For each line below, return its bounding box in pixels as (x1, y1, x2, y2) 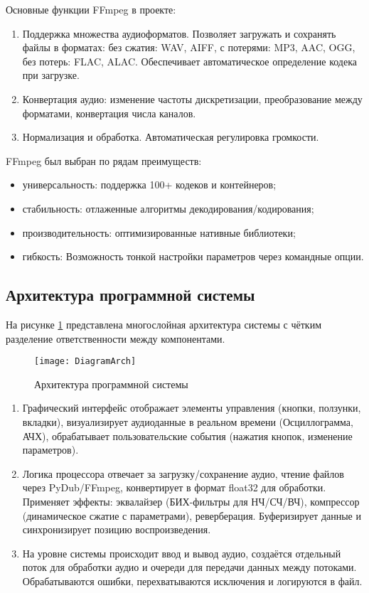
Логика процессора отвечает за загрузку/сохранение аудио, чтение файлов (22, 466, 344, 481)
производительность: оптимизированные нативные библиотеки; (22, 225, 296, 240)
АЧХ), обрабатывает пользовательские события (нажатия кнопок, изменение (22, 428, 353, 443)
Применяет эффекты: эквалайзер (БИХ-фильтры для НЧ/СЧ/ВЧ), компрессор (22, 493, 360, 508)
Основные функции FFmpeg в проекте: (6, 2, 176, 16)
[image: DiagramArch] (34, 356, 137, 367)
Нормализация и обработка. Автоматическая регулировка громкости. (22, 129, 319, 144)
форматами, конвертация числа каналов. (22, 105, 196, 120)
